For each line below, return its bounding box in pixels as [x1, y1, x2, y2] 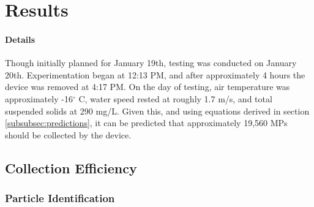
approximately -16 [5, 92, 73, 105]
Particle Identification [5, 190, 115, 206]
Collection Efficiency [5, 158, 137, 177]
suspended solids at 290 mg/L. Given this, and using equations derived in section [5, 104, 310, 117]
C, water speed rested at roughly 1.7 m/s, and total [78, 92, 272, 105]
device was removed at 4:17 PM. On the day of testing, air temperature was [5, 80, 290, 93]
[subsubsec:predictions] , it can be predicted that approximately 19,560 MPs [5, 116, 288, 129]
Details [5, 32, 36, 45]
